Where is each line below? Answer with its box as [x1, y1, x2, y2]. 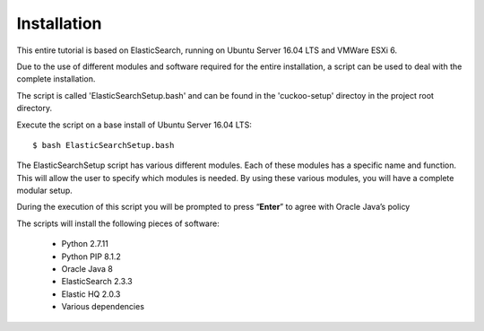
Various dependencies [61, 301, 145, 312]
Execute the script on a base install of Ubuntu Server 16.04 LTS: [16, 119, 253, 130]
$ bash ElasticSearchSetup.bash [32, 140, 175, 150]
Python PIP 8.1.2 [61, 251, 121, 262]
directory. [16, 103, 53, 114]
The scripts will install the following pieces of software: [16, 218, 220, 229]
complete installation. [16, 74, 96, 84]
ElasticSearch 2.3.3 [61, 276, 134, 287]
